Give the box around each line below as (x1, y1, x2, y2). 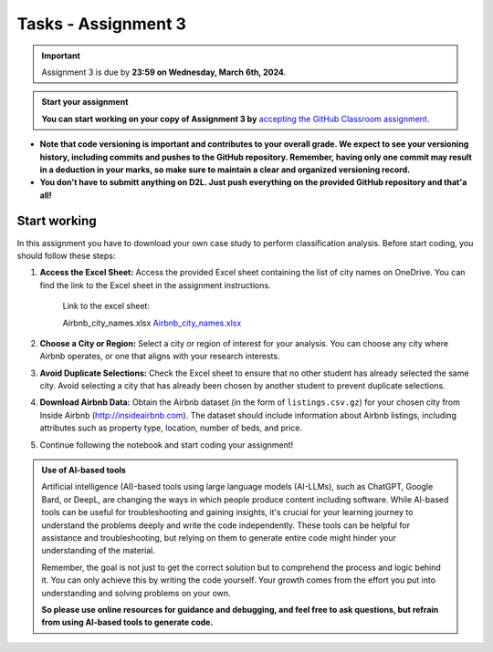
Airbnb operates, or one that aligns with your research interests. (39, 351, 280, 362)
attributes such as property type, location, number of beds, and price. (39, 422, 303, 433)
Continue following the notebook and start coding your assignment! (39, 439, 294, 450)
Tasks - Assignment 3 (16, 14, 187, 34)
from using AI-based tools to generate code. (41, 616, 214, 628)
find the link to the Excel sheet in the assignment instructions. (39, 279, 271, 291)
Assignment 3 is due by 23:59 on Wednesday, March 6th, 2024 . (41, 67, 287, 78)
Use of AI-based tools (41, 465, 127, 476)
